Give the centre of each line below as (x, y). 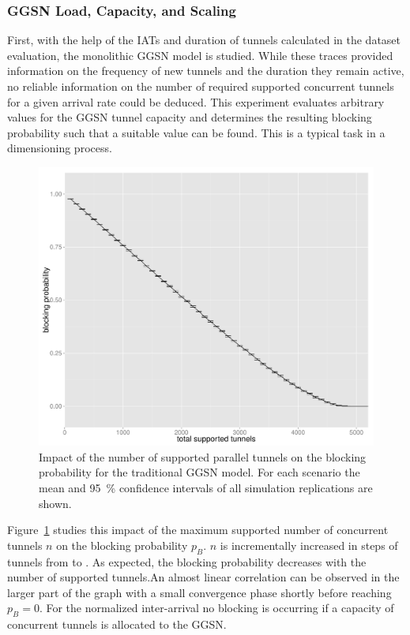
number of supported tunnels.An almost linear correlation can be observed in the (203, 577)
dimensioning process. (60, 148)
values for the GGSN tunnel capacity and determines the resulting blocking (190, 117)
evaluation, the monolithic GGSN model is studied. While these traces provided (200, 55)
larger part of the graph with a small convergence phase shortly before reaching (199, 592)
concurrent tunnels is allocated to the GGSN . (117, 624)
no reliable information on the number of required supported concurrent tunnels (201, 86)
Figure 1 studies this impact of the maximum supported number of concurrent (198, 530)
